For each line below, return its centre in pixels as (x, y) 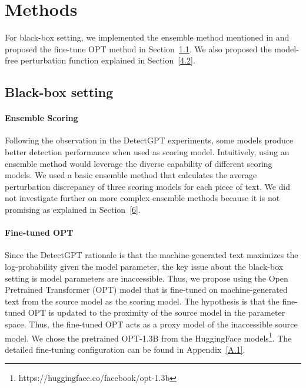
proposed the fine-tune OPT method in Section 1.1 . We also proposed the (138, 48)
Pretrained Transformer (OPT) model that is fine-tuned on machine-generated (146, 290)
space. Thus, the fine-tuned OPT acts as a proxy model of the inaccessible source (151, 324)
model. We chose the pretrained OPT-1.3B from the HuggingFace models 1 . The (148, 337)
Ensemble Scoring (41, 118)
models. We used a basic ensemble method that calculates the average (131, 175)
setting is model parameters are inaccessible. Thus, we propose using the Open (147, 278)
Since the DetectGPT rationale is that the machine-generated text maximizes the (152, 255)
